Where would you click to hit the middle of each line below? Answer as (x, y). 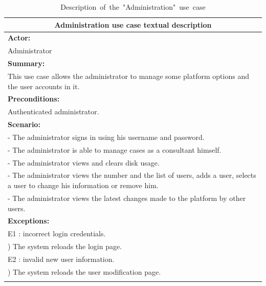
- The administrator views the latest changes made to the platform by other (127, 198)
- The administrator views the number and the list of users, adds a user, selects (132, 175)
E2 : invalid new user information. (61, 259)
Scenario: (24, 124)
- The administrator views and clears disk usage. (84, 162)
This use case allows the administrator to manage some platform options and (128, 76)
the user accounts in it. (44, 86)
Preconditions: (34, 99)
